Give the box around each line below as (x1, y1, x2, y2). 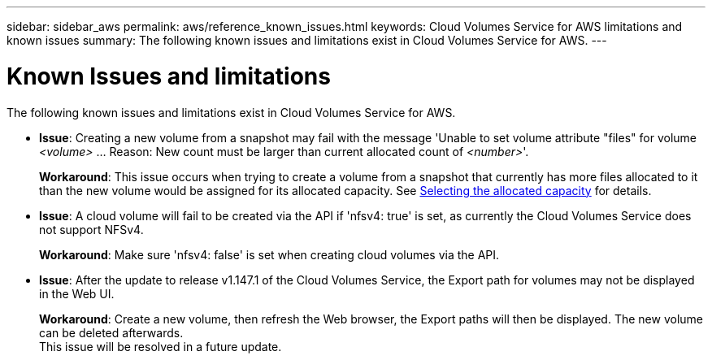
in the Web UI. (39, 286, 115, 301)
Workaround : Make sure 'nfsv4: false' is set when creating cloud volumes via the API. (39, 247, 500, 262)
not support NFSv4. (39, 222, 144, 236)
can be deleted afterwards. (39, 325, 184, 340)
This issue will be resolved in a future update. (39, 339, 282, 353)
